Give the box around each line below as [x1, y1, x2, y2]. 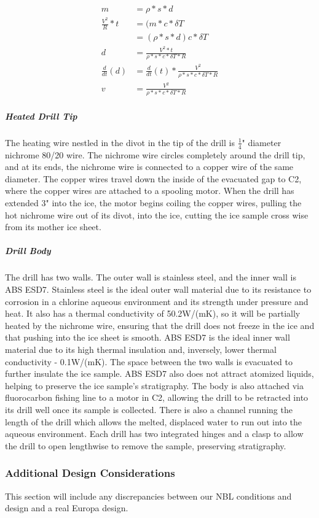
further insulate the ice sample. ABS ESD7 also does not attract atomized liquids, [5, 367, 314, 380]
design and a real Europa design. [5, 501, 128, 514]
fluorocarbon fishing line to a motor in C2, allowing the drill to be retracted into [5, 391, 309, 404]
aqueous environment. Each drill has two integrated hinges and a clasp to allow [5, 427, 304, 440]
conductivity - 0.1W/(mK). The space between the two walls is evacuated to [5, 355, 293, 368]
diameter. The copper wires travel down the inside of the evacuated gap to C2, [5, 172, 302, 185]
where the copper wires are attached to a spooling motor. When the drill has [5, 184, 294, 197]
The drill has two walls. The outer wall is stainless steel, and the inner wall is [5, 271, 296, 284]
